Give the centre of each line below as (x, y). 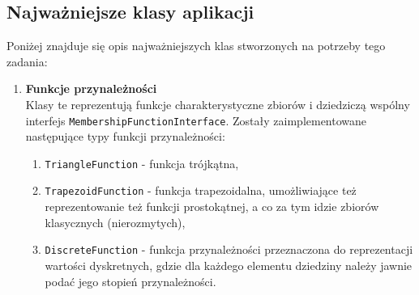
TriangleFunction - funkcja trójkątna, (142, 163)
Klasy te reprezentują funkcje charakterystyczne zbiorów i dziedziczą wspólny (218, 104)
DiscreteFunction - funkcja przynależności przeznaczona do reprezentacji (229, 249)
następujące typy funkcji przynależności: (125, 136)
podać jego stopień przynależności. (130, 281)
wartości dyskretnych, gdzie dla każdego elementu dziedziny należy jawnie (229, 265)
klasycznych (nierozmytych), (115, 222)
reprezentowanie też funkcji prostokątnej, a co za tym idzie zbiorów (212, 206)
